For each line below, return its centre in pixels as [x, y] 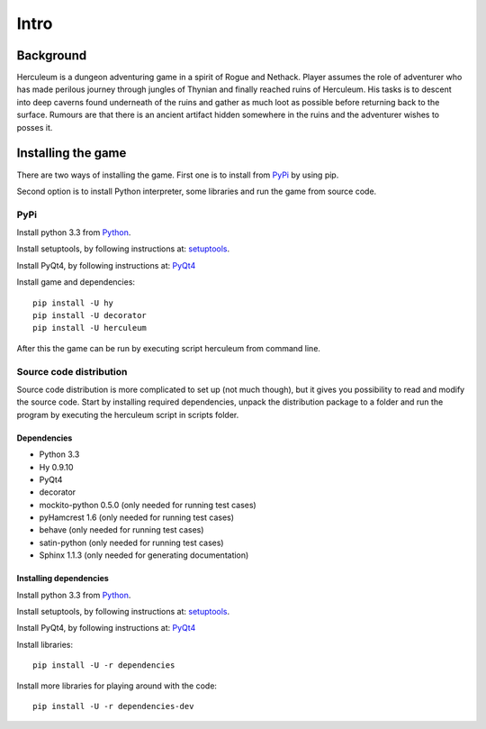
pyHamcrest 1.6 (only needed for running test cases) [136, 517]
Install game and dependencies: [76, 282]
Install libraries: [45, 644]
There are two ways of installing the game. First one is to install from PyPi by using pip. [178, 175]
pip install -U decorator [90, 316]
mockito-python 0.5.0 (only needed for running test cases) [148, 505]
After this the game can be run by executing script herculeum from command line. [169, 348]
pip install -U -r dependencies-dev [113, 706]
